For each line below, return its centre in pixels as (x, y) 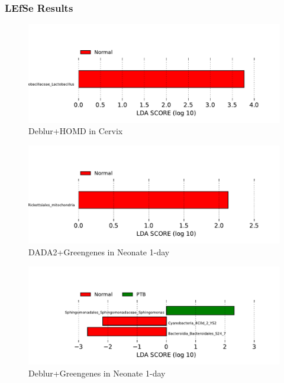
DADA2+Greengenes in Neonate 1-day (99, 251)
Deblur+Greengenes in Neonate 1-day (97, 373)
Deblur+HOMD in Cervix (76, 131)
